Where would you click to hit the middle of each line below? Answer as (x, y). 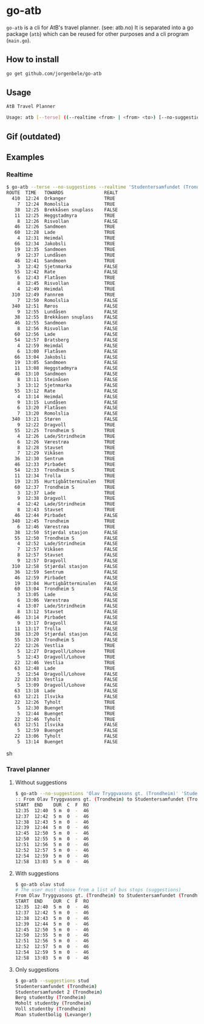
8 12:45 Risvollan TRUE (66, 284)
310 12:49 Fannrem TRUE (63, 295)
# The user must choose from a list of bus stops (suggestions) (98, 890)
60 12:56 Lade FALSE (66, 335)
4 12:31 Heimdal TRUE (66, 238)
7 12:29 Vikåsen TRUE (66, 453)
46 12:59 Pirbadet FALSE (66, 578)
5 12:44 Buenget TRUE (66, 714)
